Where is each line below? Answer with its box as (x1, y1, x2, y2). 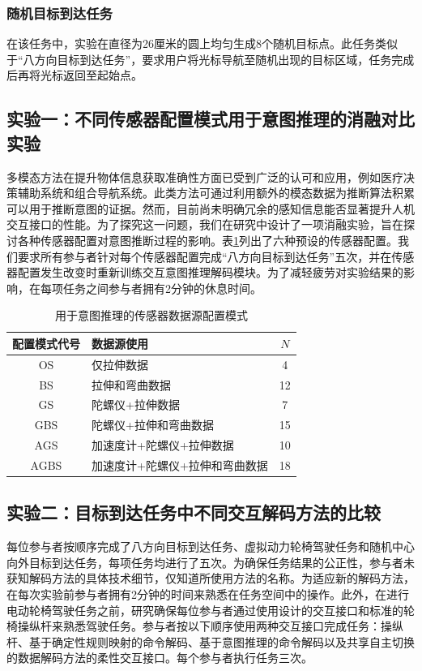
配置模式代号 (12, 334, 80, 351)
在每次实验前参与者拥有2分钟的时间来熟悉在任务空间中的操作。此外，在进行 (6, 586, 409, 603)
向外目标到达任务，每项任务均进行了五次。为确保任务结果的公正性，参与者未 (6, 553, 415, 570)
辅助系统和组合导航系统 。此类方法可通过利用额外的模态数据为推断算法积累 (17, 184, 415, 201)
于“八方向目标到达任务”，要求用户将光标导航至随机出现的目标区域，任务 (6, 50, 392, 67)
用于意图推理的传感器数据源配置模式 (54, 307, 248, 324)
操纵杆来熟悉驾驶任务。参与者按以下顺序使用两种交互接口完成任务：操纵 (17, 617, 403, 634)
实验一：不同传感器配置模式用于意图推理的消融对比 (6, 106, 415, 131)
